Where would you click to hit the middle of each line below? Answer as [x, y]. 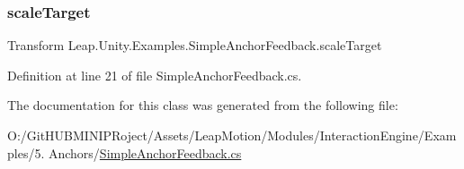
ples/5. [26, 152]
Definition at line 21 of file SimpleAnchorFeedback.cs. [155, 75]
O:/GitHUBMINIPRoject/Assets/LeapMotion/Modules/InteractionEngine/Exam [232, 135]
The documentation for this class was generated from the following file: [203, 105]
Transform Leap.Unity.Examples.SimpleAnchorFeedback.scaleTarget [195, 45]
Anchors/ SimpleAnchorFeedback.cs [145, 152]
